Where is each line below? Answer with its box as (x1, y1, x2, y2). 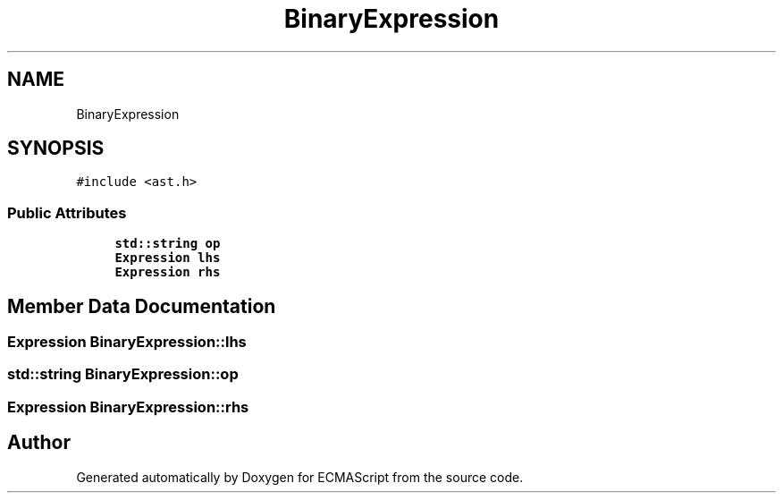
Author (7, 431, 71, 454)
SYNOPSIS (7, 137, 105, 160)
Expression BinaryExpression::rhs (7, 397, 249, 416)
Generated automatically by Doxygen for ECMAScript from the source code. (76, 469, 524, 485)
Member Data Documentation (7, 294, 276, 318)
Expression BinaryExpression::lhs (7, 333, 247, 352)
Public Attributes (7, 203, 127, 222)
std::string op (114, 236, 221, 251)
